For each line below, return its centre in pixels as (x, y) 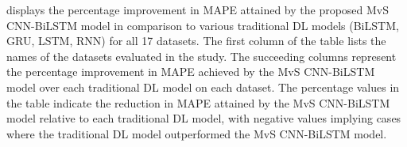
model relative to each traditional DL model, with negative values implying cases (204, 118)
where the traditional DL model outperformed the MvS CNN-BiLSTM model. (197, 133)
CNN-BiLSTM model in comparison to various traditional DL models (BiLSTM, (203, 25)
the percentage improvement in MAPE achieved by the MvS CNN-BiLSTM (191, 72)
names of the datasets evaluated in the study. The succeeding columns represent (202, 56)
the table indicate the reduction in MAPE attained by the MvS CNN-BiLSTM (198, 102)
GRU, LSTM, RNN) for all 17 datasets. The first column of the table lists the (196, 41)
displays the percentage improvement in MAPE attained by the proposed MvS (198, 9)
